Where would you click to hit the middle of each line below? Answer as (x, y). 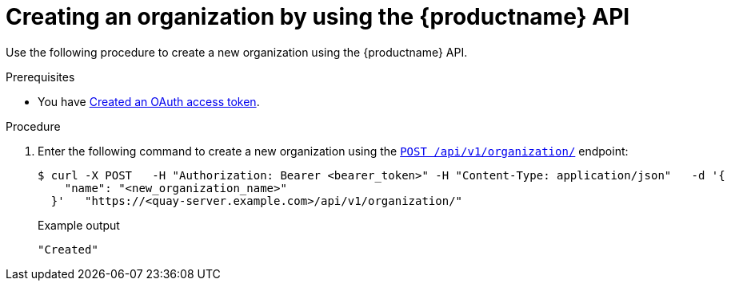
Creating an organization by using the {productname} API (318, 17)
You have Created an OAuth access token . (149, 101)
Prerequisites (40, 77)
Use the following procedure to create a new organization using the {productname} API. (237, 52)
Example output (79, 225)
